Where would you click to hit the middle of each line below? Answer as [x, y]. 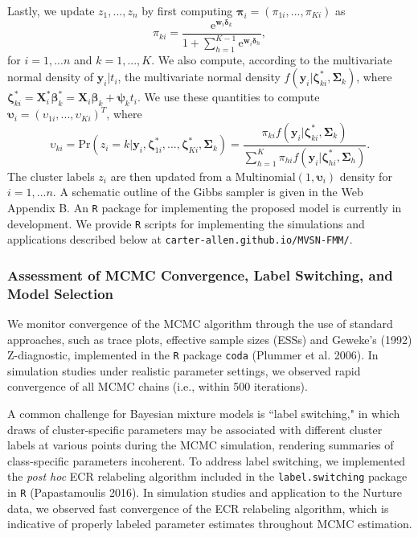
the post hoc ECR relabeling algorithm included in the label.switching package [207, 476]
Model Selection [61, 293]
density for [366, 176]
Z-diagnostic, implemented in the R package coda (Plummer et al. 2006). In [193, 355]
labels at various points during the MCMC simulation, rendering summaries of [201, 445]
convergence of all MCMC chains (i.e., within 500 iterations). [158, 386]
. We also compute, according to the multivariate [272, 59]
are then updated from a [171, 176]
